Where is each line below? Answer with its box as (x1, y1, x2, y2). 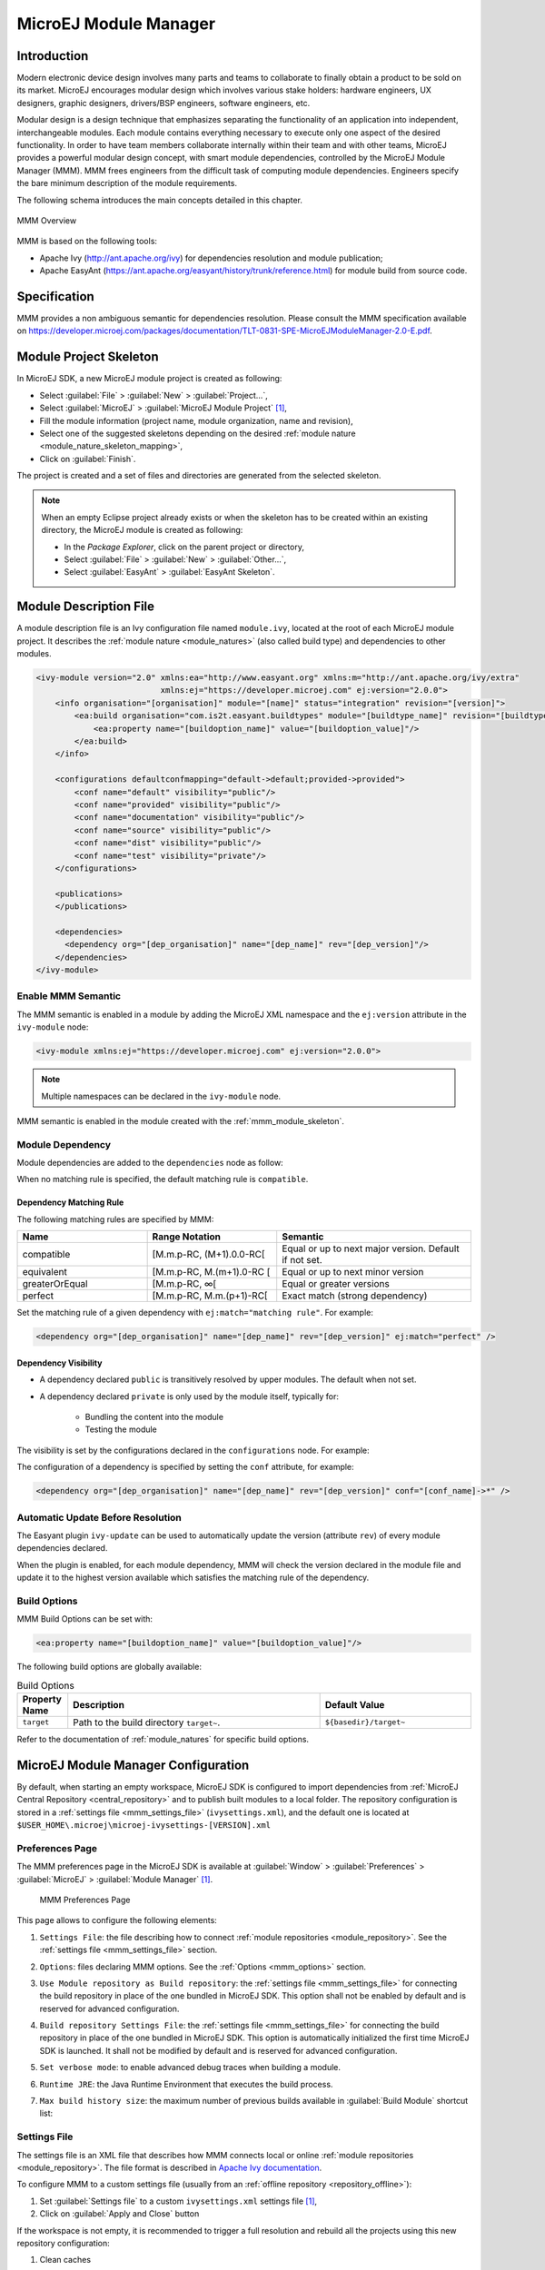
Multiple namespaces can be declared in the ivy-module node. (41, 1091, 282, 1101)
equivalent (22, 1266, 67, 1278)
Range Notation (152, 1230, 222, 1243)
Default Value (324, 1698, 385, 1711)
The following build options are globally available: (16, 1662, 202, 1673)
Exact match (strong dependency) (282, 1289, 428, 1302)
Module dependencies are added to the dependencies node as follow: (16, 1158, 283, 1169)
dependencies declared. (16, 1543, 108, 1554)
